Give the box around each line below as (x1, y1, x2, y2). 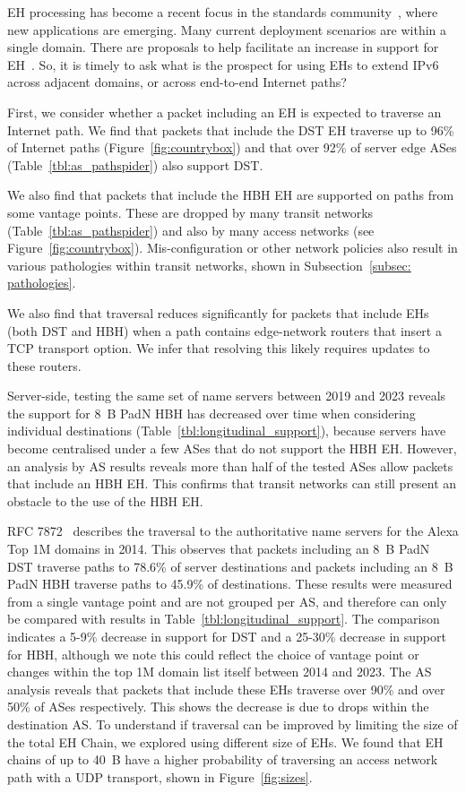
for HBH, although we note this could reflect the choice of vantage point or (7, 644, 419, 663)
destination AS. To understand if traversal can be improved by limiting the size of (7, 714, 458, 733)
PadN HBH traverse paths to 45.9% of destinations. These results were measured (7, 574, 453, 593)
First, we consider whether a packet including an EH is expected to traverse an (7, 102, 442, 121)
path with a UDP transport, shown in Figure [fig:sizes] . (7, 767, 313, 786)
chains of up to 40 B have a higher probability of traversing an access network (7, 750, 438, 769)
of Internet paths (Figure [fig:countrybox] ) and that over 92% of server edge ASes (7, 138, 457, 157)
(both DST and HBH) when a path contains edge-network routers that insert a (7, 321, 442, 340)
